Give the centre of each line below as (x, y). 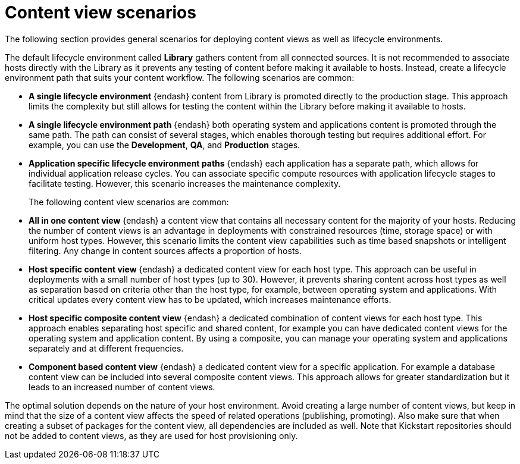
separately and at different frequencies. (106, 348)
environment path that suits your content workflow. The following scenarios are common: (180, 77)
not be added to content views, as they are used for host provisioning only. (151, 435)
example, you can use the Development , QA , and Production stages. (165, 145)
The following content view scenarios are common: (129, 202)
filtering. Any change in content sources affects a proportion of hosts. (165, 250)
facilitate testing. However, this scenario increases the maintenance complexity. (185, 183)
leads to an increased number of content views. (122, 387)
